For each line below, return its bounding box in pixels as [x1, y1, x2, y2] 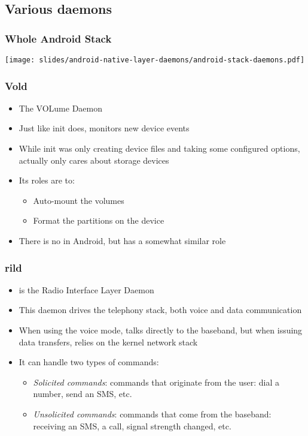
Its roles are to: [19, 174, 75, 187]
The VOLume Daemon [19, 101, 102, 114]
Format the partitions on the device [33, 214, 164, 227]
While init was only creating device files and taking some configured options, [19, 142, 300, 155]
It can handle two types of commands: [19, 356, 159, 368]
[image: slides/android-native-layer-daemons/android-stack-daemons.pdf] [5, 56, 305, 64]
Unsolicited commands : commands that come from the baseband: [33, 408, 272, 420]
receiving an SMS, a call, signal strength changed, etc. [33, 419, 231, 432]
